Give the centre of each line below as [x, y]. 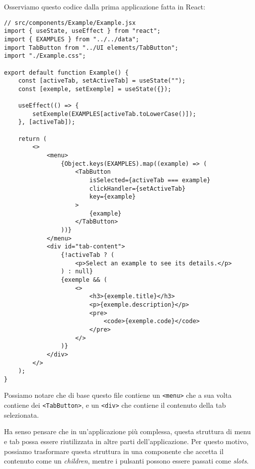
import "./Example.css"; [45, 56]
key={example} [112, 197]
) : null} [77, 272]
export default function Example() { [66, 72]
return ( [32, 139]
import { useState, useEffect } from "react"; [82, 31]
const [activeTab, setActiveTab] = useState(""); [102, 81]
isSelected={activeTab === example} [150, 180]
